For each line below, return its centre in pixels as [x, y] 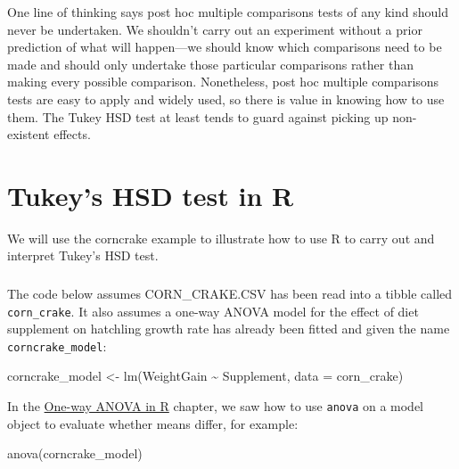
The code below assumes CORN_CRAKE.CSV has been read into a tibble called [230, 293]
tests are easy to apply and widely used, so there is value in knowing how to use [226, 99]
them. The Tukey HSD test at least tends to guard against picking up [198, 116]
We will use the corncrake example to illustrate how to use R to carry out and [221, 238]
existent [29, 134]
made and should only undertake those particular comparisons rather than [210, 64]
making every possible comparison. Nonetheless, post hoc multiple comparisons [223, 82]
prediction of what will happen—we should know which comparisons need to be [225, 47]
